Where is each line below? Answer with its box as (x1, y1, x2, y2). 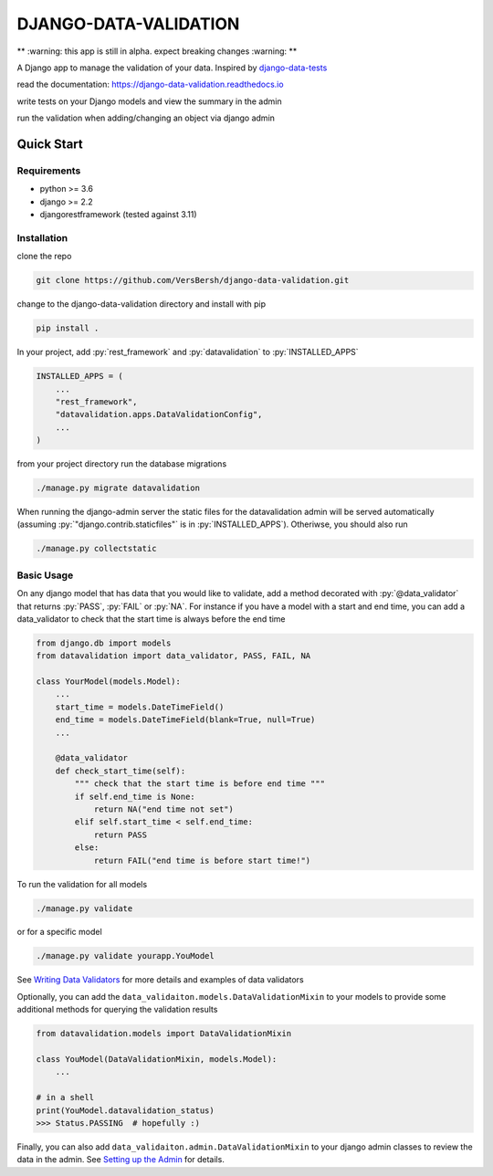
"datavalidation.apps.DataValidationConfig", (55, 409, 263, 420)
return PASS (93, 829, 148, 840)
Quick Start (16, 136, 83, 152)
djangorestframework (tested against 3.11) (39, 209, 197, 220)
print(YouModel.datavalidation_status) (36, 1105, 215, 1116)
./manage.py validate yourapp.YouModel (36, 950, 215, 961)
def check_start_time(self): (55, 765, 186, 776)
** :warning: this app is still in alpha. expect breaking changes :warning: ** (16, 46, 298, 57)
